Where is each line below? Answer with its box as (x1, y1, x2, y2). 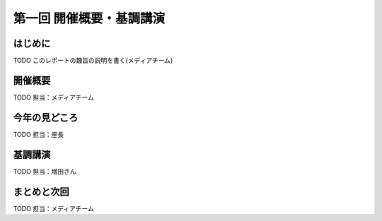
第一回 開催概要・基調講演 (13, 11, 166, 26)
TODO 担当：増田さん (13, 167, 77, 176)
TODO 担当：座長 (13, 130, 64, 138)
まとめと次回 (13, 186, 69, 198)
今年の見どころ (13, 112, 79, 124)
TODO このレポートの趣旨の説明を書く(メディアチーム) (13, 56, 173, 65)
